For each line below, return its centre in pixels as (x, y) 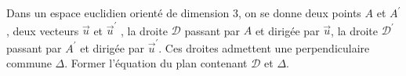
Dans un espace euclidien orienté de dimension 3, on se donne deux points (184, 13)
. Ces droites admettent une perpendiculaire (264, 47)
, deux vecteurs (43, 30)
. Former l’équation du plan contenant (156, 63)
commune (29, 63)
